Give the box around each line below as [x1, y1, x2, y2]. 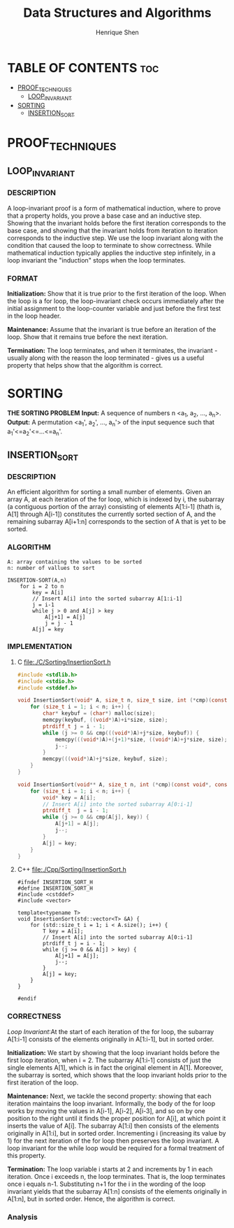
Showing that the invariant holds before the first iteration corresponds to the [7, 218, 226, 227]
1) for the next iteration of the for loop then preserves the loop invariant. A [7, 1136, 219, 1145]
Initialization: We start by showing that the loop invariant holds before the [7, 1048, 220, 1056]
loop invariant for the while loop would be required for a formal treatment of [7, 1143, 225, 1152]
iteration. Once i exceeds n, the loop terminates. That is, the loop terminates [7, 1172, 226, 1180]
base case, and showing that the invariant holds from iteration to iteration [7, 226, 218, 235]
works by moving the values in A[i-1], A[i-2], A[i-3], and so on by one [7, 1106, 206, 1115]
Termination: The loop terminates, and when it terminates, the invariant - [7, 347, 218, 355]
